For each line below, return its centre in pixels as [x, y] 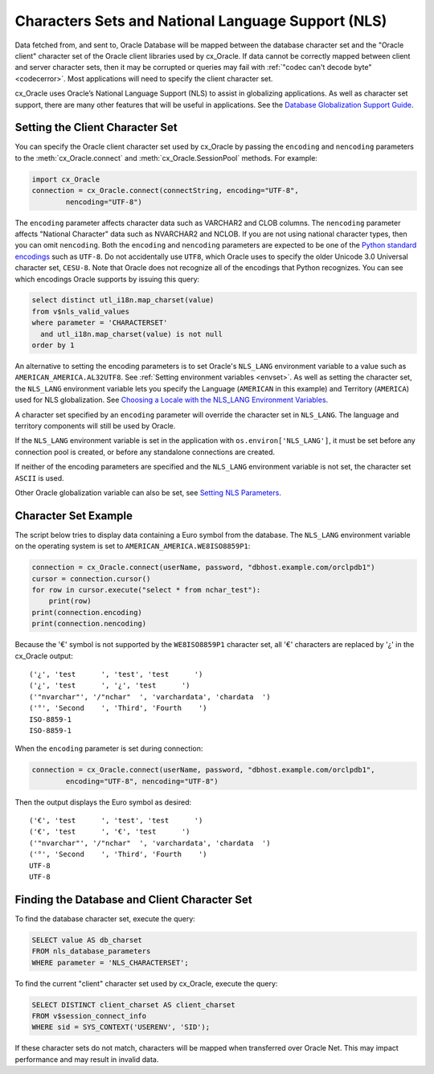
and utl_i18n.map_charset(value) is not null [131, 334]
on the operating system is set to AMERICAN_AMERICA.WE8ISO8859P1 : [133, 546]
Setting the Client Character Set [96, 127]
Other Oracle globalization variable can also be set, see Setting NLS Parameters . [148, 492]
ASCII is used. [39, 478]
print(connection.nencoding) [89, 624]
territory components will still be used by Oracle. [95, 425]
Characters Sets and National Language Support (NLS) [201, 21]
